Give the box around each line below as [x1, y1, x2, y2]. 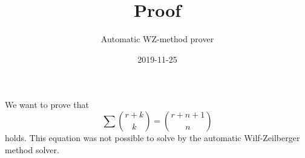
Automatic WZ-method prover [100, 33, 214, 45]
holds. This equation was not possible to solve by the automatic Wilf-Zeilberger [5, 131, 300, 144]
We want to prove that [5, 98, 89, 111]
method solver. [5, 143, 59, 156]
